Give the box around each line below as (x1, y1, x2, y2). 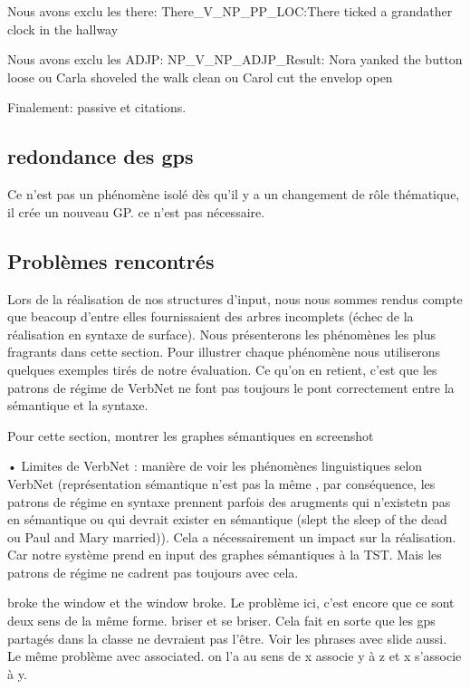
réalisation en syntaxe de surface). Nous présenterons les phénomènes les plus (7, 324, 436, 343)
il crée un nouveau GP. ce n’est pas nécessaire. (7, 202, 265, 221)
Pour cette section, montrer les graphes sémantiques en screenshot (7, 426, 374, 445)
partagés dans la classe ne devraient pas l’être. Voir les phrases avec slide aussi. (7, 628, 447, 647)
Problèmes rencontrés (7, 246, 215, 274)
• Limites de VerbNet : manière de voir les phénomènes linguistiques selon (7, 456, 423, 475)
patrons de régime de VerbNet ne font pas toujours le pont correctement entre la (7, 378, 455, 397)
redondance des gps (7, 142, 194, 170)
